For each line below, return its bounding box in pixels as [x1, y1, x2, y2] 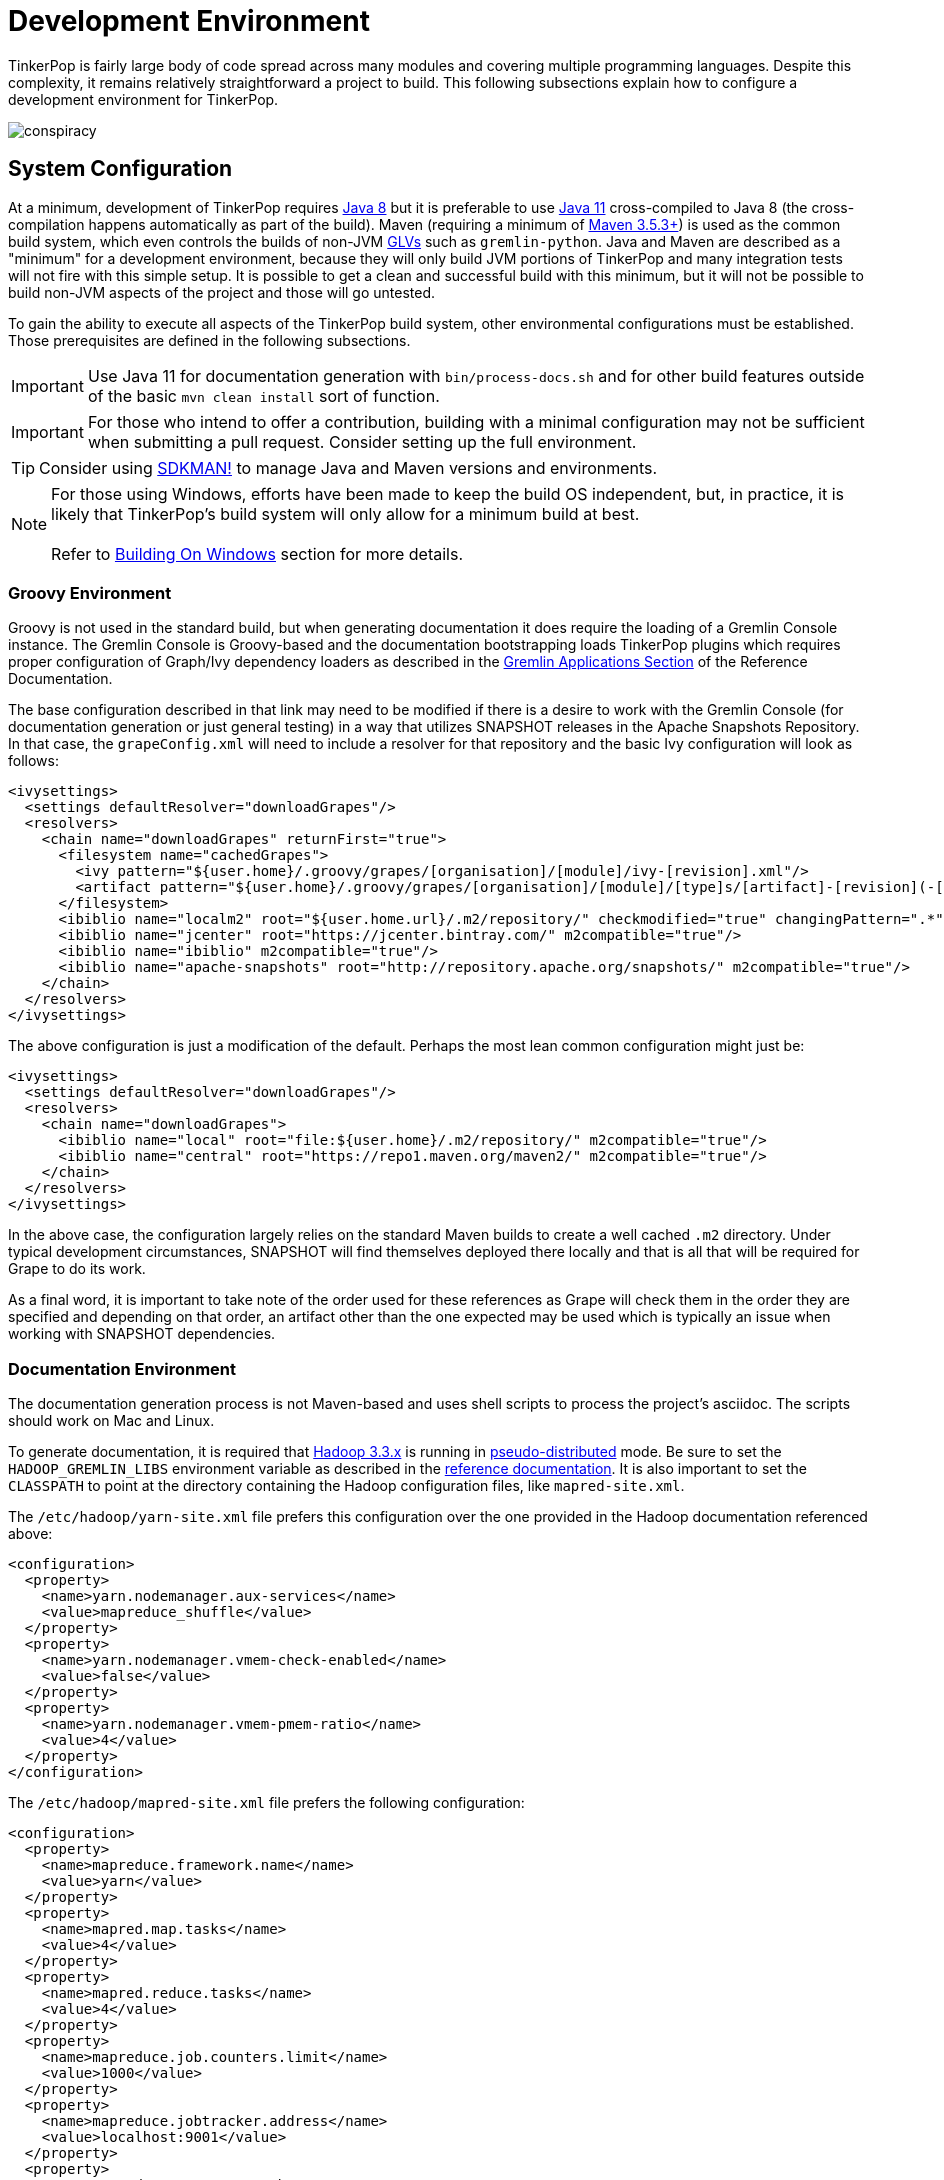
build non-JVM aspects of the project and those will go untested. [8, 283, 436, 301]
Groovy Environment [8, 582, 172, 603]
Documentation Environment [8, 1358, 237, 1379]
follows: [8, 752, 59, 770]
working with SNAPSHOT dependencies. [8, 1325, 276, 1343]
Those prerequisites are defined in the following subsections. [8, 331, 411, 349]
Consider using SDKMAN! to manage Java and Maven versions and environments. [39, 457, 658, 478]
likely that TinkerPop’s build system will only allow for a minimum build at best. [51, 503, 640, 524]
